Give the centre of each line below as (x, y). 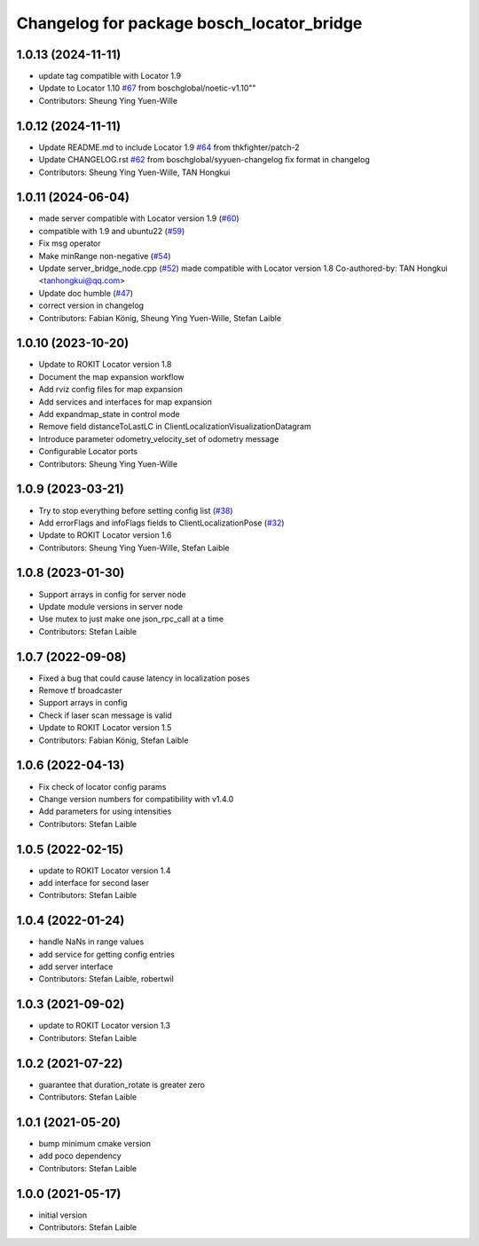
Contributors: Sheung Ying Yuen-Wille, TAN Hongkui (134, 172)
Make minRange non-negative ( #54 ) (105, 256)
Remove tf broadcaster (81, 690)
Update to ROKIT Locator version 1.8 (105, 365)
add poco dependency (80, 1156)
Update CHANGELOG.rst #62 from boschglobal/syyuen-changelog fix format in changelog (204, 160)
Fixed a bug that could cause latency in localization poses (144, 678)
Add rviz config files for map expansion (111, 390)
